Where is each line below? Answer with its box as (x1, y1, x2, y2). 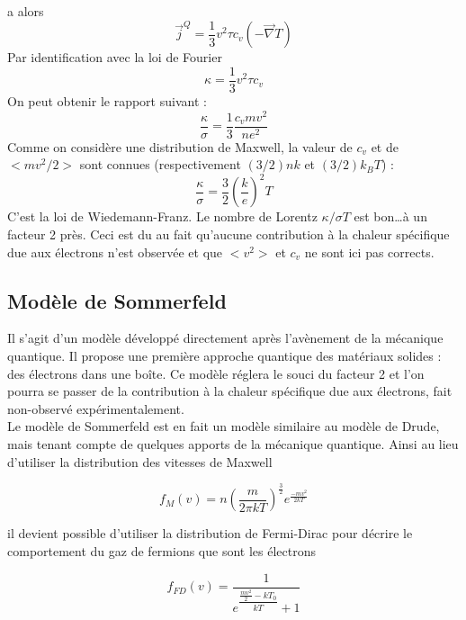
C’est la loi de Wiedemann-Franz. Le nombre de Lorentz (7, 207, 318, 226)
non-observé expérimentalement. (7, 399, 184, 418)
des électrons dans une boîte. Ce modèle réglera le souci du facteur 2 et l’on (7, 364, 425, 382)
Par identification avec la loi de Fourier (7, 48, 222, 67)
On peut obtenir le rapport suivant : (7, 91, 207, 110)
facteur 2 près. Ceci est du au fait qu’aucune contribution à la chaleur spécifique (7, 224, 450, 243)
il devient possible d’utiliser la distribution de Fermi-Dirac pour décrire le (7, 524, 413, 543)
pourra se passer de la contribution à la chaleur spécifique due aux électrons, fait (7, 382, 453, 400)
